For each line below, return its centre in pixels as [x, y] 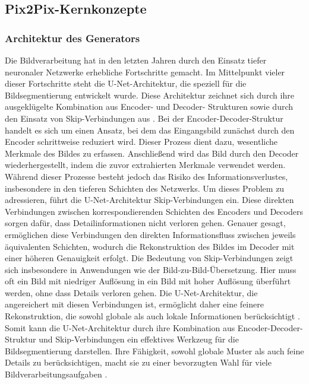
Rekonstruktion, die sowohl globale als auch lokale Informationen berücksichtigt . [152, 316]
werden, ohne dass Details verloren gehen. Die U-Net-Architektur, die [131, 292]
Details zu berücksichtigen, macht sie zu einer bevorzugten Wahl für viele [138, 362]
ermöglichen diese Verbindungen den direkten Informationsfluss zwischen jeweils [150, 234]
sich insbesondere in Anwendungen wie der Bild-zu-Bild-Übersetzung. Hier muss [151, 269]
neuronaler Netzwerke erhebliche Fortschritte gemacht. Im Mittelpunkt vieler [145, 72]
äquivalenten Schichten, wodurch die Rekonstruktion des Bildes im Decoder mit [150, 246]
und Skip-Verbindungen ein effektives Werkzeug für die [139, 339]
